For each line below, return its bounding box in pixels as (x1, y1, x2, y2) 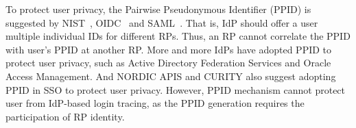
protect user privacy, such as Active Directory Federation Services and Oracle (5, 55, 331, 70)
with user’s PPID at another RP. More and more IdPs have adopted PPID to (5, 42, 332, 56)
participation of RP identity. (5, 109, 125, 123)
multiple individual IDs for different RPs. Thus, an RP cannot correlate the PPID (5, 29, 351, 43)
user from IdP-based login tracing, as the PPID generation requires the (5, 96, 305, 110)
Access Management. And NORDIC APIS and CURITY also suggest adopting (5, 68, 336, 83)
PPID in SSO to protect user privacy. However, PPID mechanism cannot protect (5, 82, 346, 97)
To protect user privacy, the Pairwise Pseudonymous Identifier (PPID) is (5, 2, 311, 16)
